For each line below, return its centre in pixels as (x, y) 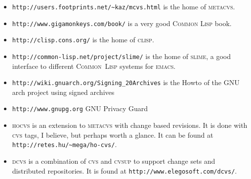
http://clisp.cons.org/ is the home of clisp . (83, 40)
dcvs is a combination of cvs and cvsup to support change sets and (114, 161)
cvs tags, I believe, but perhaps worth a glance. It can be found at (113, 134)
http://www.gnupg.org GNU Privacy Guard (80, 108)
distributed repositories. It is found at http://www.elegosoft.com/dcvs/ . (125, 170)
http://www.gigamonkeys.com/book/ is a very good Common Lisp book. (122, 23)
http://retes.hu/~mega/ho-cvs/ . (64, 144)
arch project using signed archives (63, 92)
